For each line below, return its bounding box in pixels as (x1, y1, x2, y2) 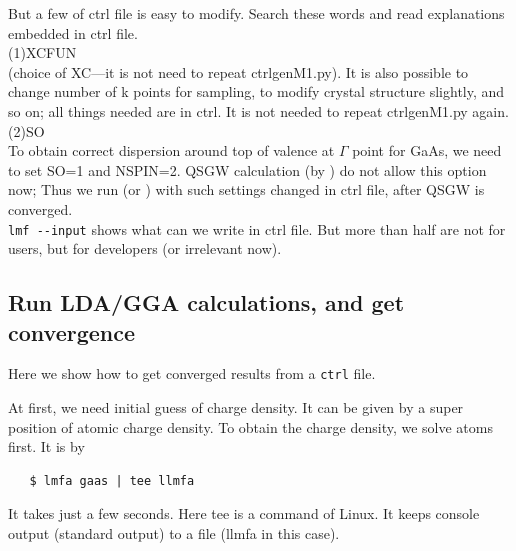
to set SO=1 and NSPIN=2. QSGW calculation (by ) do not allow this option (8, 159, 487, 180)
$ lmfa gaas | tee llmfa (29, 473, 195, 488)
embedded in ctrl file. (8, 22, 138, 43)
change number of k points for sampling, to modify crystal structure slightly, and (8, 81, 505, 102)
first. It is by (8, 436, 85, 457)
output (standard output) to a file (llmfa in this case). (8, 523, 340, 543)
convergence (8, 316, 136, 347)
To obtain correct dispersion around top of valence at (8, 140, 335, 161)
